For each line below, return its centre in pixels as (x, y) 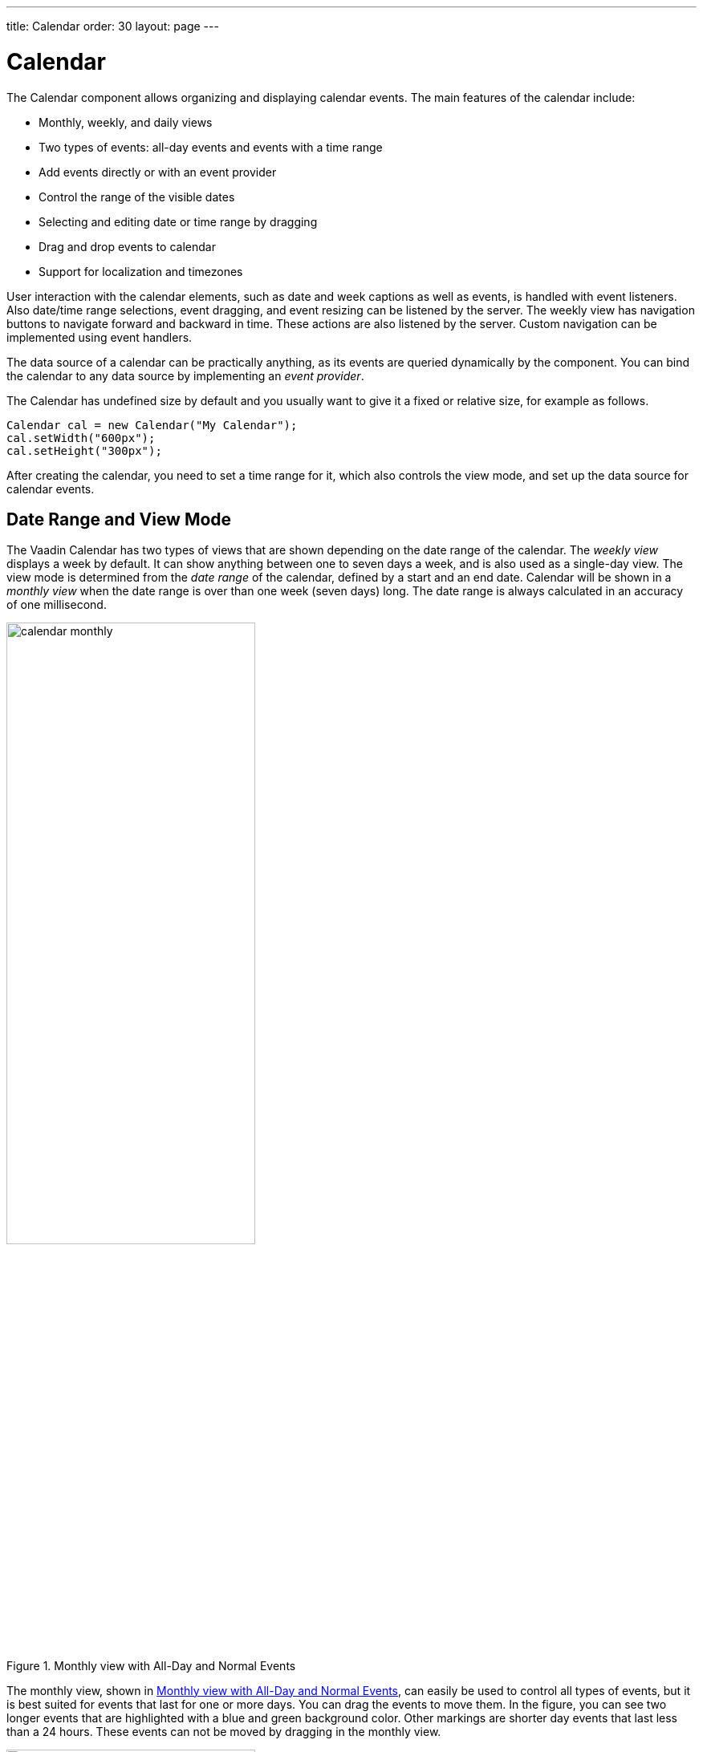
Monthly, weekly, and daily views (126, 122)
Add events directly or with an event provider (158, 172)
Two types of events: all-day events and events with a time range (211, 147)
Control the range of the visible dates (137, 197)
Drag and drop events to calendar (127, 246)
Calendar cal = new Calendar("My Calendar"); (152, 425)
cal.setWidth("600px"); (81, 438)
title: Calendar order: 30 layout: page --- (113, 26)
